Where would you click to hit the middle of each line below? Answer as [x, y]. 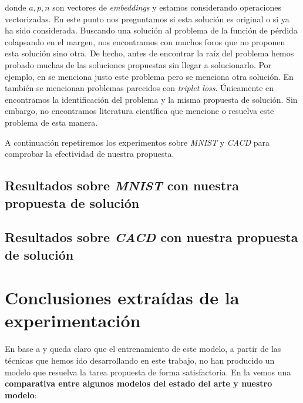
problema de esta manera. [51, 122]
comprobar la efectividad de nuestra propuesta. [90, 154]
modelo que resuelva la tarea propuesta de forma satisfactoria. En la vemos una [148, 372]
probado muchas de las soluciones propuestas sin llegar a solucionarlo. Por [138, 64]
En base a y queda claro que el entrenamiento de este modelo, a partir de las [143, 349]
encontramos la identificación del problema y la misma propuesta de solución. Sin [151, 99]
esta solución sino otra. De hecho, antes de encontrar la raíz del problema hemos [149, 53]
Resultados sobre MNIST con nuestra [122, 185]
